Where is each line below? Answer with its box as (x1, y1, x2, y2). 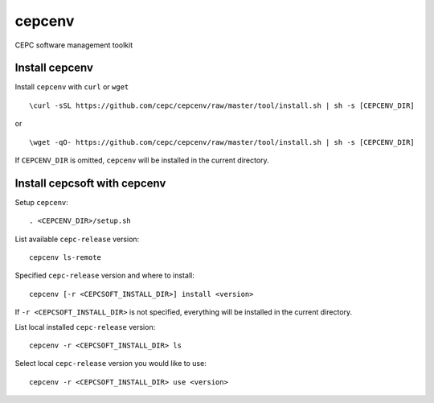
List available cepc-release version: (14, 234, 140, 244)
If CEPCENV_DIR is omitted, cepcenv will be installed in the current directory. (14, 155, 269, 165)
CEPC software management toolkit (14, 40, 133, 50)
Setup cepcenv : (14, 197, 68, 207)
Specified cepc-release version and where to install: (14, 270, 194, 281)
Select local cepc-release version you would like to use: (14, 359, 207, 368)
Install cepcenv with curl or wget (14, 82, 129, 92)
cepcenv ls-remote (29, 253, 102, 262)
